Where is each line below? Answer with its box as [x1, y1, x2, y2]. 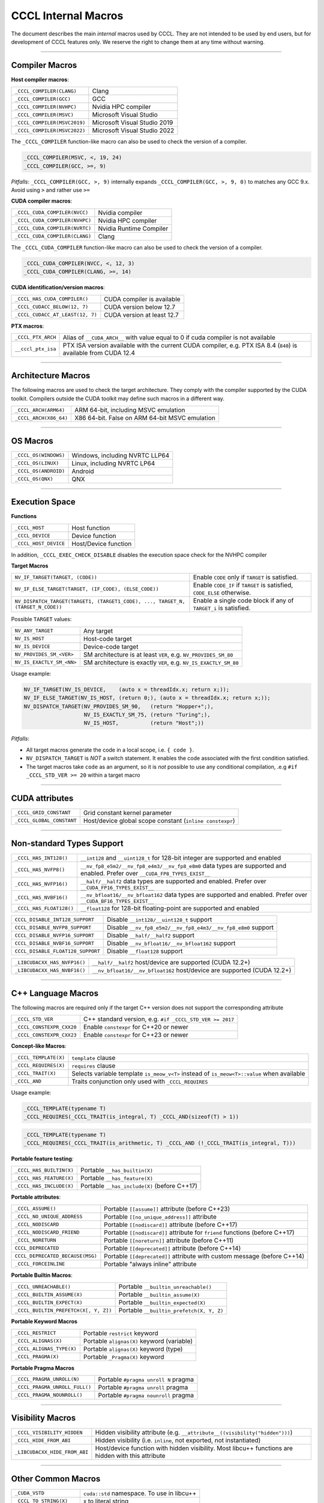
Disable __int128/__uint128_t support [107, 916, 212, 924]
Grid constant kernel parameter [83, 809, 172, 817]
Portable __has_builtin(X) [80, 1166, 153, 1175]
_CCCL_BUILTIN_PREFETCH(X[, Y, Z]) [14, 1307, 112, 1314]
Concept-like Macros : [11, 1042, 67, 1050]
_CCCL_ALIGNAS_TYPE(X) [14, 1345, 77, 1352]
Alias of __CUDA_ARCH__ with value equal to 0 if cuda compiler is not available [62, 333, 276, 341]
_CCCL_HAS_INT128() [14, 854, 68, 861]
